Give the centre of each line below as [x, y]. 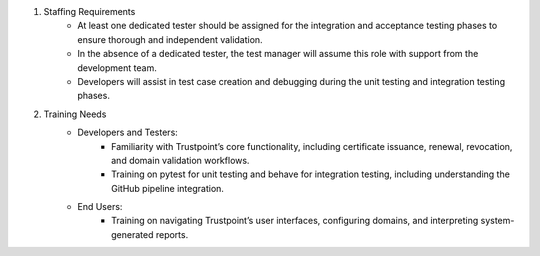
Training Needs [75, 114]
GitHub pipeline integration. [168, 188]
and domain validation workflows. [180, 160]
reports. [172, 234]
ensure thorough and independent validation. [170, 39]
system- [497, 221]
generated [132, 234]
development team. [117, 67]
